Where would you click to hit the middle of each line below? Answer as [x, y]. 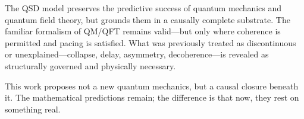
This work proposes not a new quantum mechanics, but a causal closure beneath [152, 86]
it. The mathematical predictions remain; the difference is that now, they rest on [152, 97]
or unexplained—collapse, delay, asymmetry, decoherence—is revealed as [137, 54]
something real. [33, 109]
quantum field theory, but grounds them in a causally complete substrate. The [148, 19]
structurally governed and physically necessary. [90, 65]
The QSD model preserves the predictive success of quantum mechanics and [143, 8]
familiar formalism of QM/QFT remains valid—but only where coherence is [143, 31]
